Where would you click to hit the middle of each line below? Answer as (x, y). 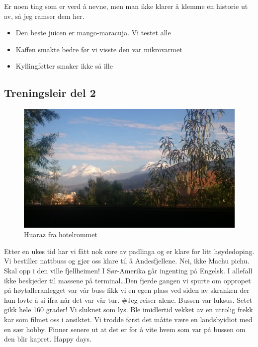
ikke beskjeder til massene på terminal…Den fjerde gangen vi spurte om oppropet (128, 280)
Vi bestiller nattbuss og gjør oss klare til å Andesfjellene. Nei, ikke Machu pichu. (127, 261)
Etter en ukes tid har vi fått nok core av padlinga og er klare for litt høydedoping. (129, 251)
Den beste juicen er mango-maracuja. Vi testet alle (93, 33)
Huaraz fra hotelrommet (61, 234)
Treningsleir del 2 (50, 93)
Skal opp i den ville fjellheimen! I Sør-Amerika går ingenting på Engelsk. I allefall (128, 271)
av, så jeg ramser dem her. (44, 16)
